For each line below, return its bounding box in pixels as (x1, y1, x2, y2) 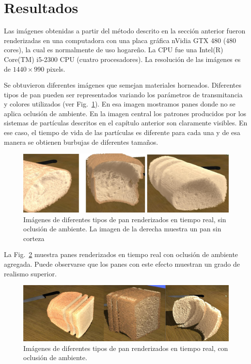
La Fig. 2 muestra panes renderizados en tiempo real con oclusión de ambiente (4, 249, 238, 259)
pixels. (46, 63, 65, 74)
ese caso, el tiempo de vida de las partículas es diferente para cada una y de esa (4, 127, 240, 137)
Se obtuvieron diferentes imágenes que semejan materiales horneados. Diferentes (4, 80, 242, 90)
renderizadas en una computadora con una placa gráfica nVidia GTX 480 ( (4, 35, 226, 45)
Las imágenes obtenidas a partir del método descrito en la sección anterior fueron (4, 26, 246, 36)
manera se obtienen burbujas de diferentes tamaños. (4, 136, 158, 147)
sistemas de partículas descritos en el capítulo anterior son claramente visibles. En (4, 118, 248, 128)
